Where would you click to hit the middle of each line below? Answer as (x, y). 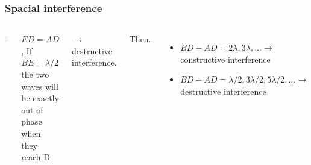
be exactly (40, 98)
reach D (36, 157)
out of (32, 109)
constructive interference (225, 59)
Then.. (141, 39)
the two (35, 74)
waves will (40, 86)
